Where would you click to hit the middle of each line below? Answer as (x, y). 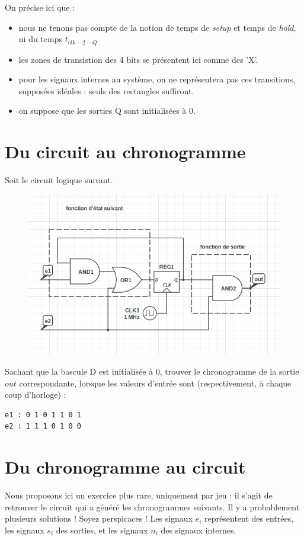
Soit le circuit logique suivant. (59, 180)
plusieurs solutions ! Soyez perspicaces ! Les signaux (99, 518)
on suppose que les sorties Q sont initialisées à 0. (107, 111)
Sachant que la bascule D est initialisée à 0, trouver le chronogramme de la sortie (152, 371)
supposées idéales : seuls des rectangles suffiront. (106, 90)
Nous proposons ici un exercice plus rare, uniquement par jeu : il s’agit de (139, 495)
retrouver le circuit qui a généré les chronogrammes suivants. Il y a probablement (152, 507)
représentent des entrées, (249, 518)
